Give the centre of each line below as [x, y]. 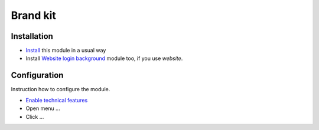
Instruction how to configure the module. [61, 89]
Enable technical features [57, 100]
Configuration [37, 76]
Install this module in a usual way [66, 51]
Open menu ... [43, 108]
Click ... [35, 116]
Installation [32, 36]
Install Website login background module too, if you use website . [104, 58]
